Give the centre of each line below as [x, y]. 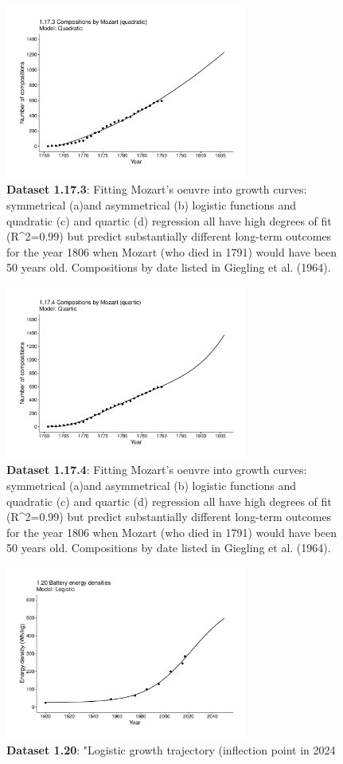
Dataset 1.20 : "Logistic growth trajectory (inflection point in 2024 [171, 750]
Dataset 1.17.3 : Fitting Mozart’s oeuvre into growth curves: [157, 189]
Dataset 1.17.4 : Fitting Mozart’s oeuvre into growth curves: [157, 470]
